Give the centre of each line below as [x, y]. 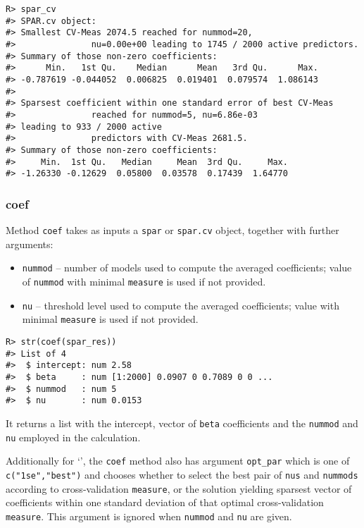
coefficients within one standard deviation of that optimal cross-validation [165, 502]
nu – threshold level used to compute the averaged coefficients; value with [181, 305]
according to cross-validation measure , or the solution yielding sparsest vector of [179, 488]
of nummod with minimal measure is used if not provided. [144, 281]
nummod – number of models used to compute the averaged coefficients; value [187, 268]
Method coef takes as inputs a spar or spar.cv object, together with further [172, 230]
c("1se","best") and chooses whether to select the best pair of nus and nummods [182, 474]
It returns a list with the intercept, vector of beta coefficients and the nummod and [182, 423]
